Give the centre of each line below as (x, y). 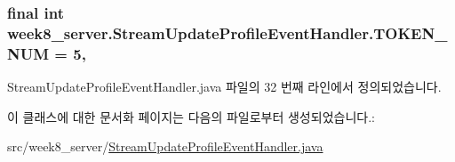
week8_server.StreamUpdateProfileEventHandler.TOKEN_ (227, 32)
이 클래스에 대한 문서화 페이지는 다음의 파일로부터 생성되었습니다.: (191, 116)
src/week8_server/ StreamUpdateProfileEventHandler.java (165, 146)
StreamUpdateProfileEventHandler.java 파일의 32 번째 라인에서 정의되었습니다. (224, 87)
